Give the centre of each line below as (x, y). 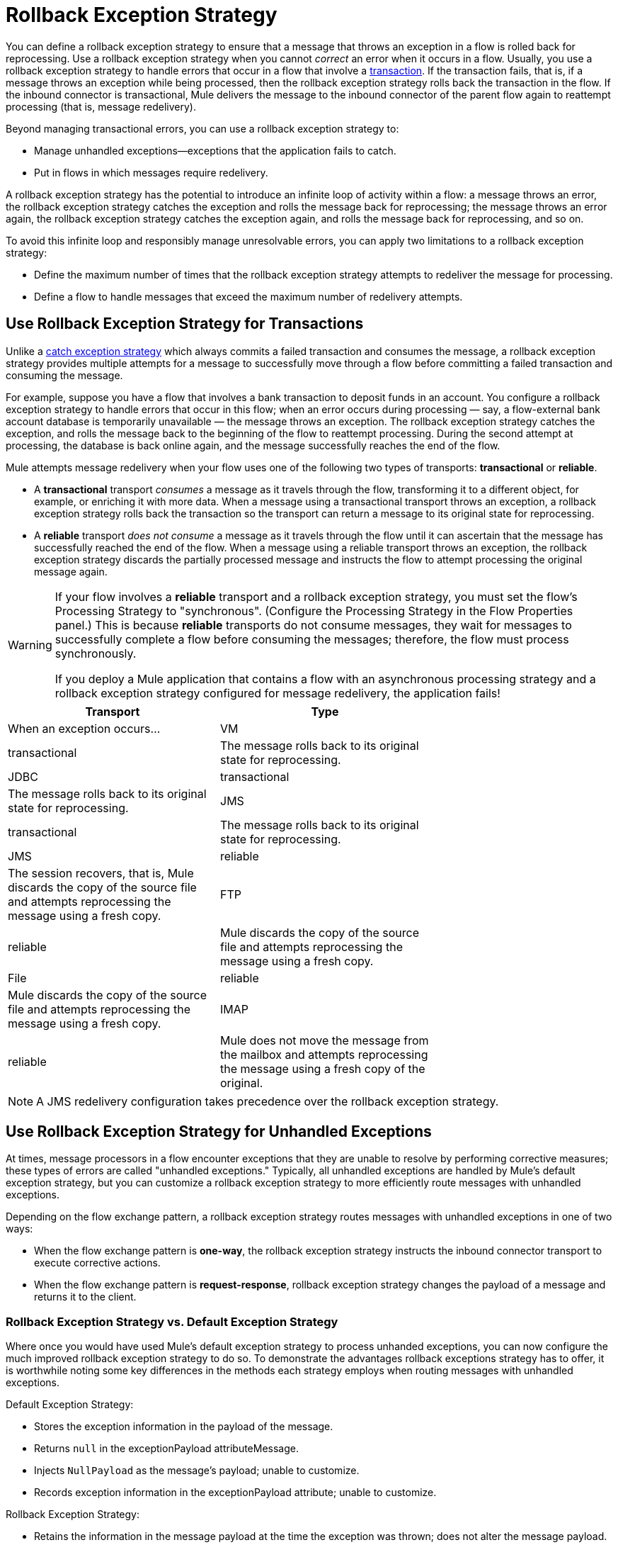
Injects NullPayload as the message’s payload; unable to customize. (197, 1471)
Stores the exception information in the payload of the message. (184, 1427)
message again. (71, 571)
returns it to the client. (85, 1297)
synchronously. (96, 653)
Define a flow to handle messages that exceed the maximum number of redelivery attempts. (248, 296)
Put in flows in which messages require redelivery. (151, 172)
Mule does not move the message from (325, 1040)
